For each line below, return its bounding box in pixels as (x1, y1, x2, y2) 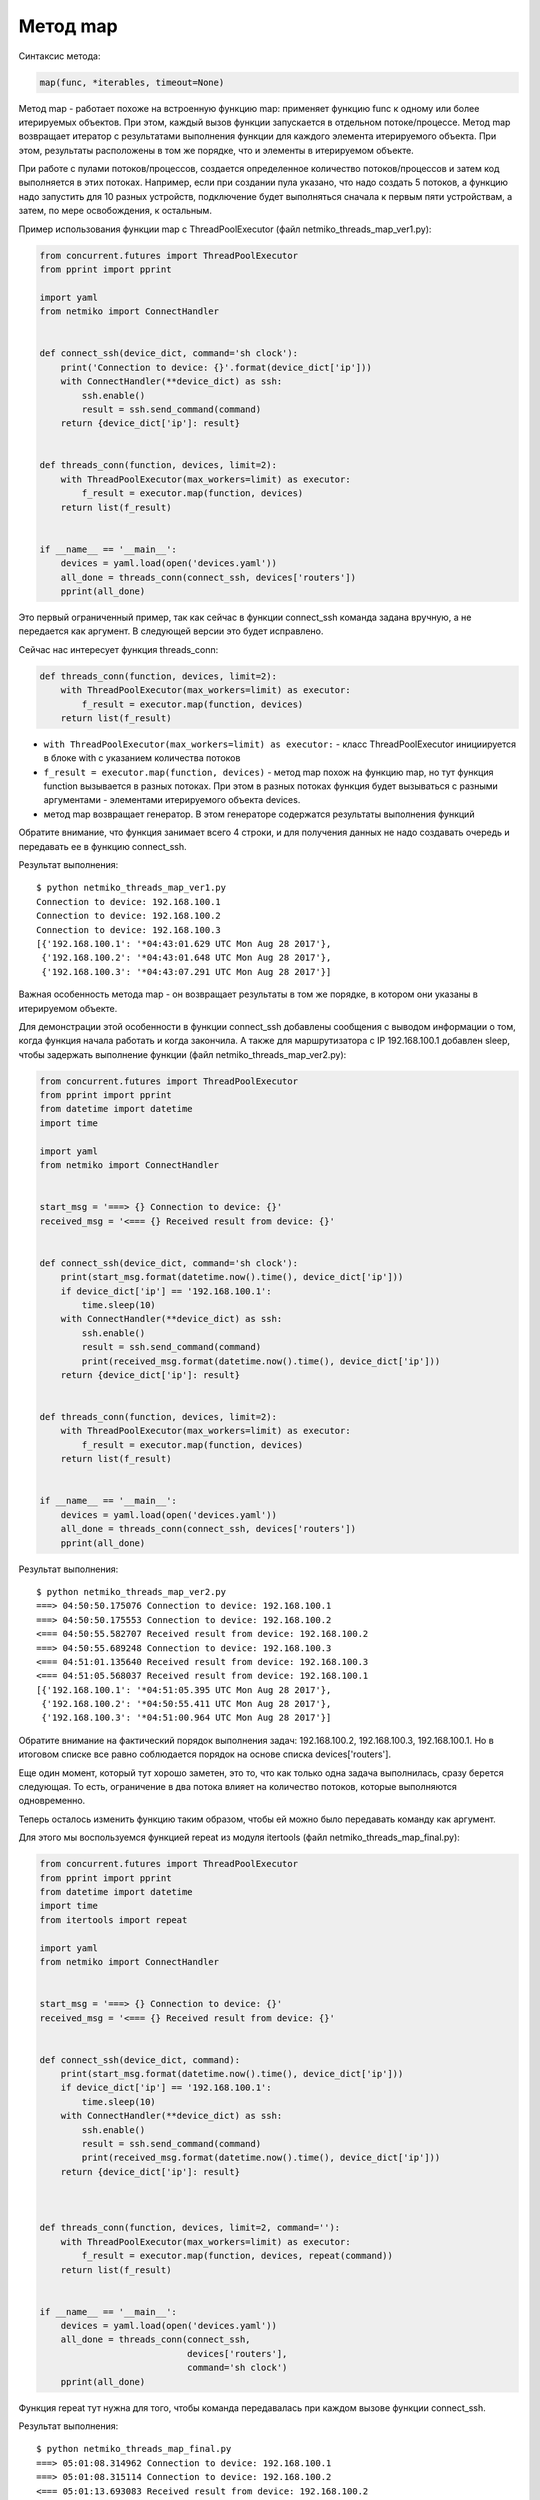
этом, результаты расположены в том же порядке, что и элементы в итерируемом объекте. (18, 144, 414, 156)
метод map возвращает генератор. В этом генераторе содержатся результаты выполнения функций (43, 808, 475, 820)
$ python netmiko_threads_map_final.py (36, 2443, 232, 2455)
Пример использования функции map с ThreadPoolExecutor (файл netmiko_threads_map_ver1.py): (18, 223, 432, 235)
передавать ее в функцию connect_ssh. (18, 840, 187, 852)
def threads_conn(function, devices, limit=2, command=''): (39, 2222, 341, 2234)
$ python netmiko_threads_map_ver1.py (36, 882, 227, 894)
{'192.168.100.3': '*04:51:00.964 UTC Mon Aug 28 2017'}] (41, 1712, 332, 1724)
